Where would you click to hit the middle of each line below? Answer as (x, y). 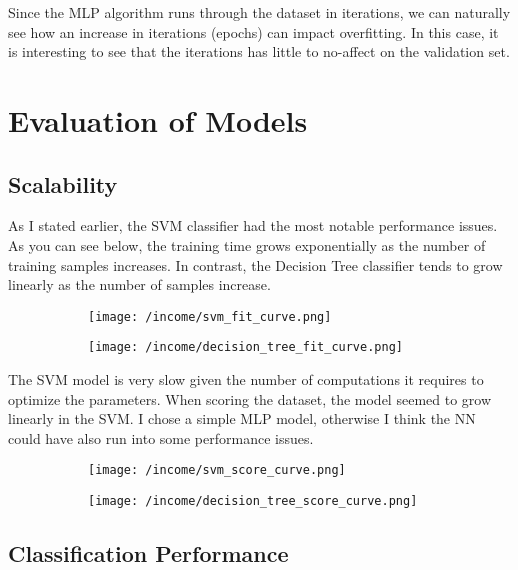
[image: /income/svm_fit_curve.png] (210, 316)
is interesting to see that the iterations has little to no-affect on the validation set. (259, 51)
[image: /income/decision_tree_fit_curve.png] (245, 347)
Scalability (63, 183)
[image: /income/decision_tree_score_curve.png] (253, 501)
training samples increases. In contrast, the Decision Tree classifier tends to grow (255, 264)
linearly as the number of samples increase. (139, 284)
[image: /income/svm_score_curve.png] (217, 470)
